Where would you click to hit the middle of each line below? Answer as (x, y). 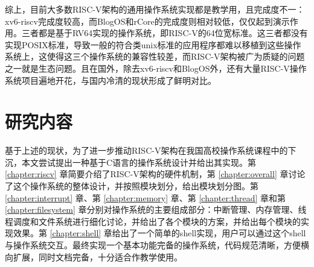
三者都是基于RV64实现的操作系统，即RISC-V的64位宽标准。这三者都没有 (165, 33)
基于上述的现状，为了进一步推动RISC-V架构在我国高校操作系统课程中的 (146, 150)
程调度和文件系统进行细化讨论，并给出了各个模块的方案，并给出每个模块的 (153, 221)
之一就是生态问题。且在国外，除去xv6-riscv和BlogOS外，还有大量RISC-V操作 (156, 68)
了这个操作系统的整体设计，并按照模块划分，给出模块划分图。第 (132, 186)
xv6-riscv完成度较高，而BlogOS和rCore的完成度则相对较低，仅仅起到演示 (147, 21)
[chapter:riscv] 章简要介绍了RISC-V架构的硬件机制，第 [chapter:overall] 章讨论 (155, 174)
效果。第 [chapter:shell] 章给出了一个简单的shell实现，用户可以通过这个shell (159, 233)
